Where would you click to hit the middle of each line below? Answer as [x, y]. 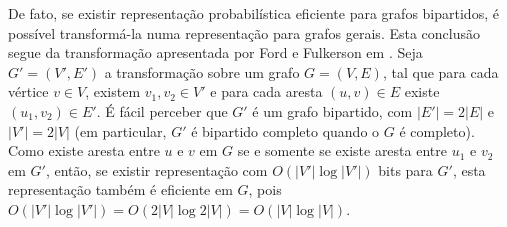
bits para [405, 169]
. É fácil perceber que [162, 110]
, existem [113, 91]
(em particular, [120, 130]
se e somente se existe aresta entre [342, 150]
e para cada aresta [266, 91]
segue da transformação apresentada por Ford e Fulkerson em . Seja [215, 52]
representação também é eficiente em [120, 189]
